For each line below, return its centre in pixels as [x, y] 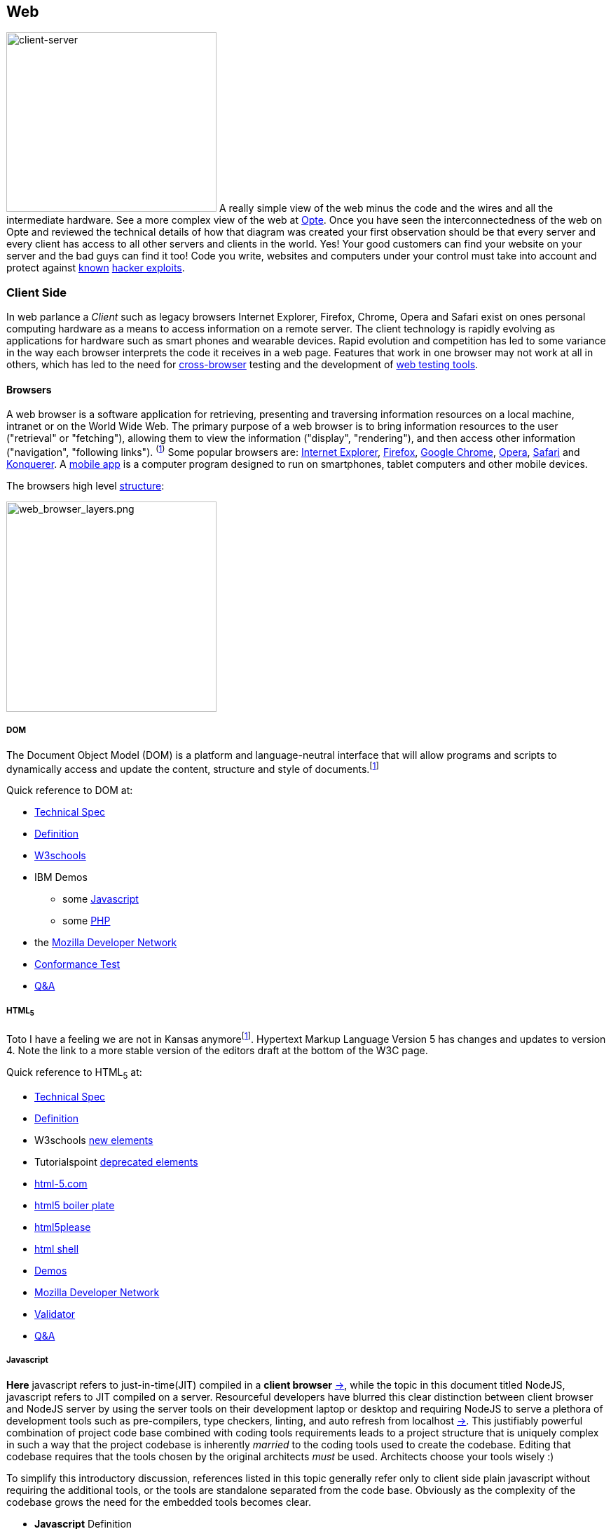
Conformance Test [77, 964]
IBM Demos [61, 877]
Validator [55, 1314]
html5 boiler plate [75, 1206]
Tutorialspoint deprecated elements [116, 1162]
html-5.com [61, 1184]
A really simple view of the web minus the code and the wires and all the [386, 208]
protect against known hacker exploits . [96, 268]
